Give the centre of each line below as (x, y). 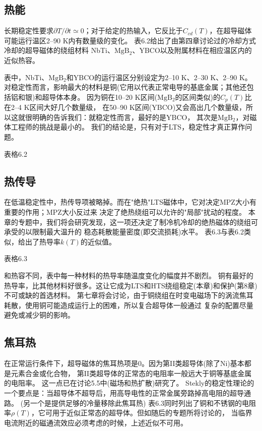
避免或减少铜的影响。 (39, 315)
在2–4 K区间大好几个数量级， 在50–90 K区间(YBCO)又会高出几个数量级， (125, 107)
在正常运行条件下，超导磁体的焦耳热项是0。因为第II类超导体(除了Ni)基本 (124, 363)
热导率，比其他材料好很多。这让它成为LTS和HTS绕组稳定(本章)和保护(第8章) (131, 285)
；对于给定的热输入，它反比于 (133, 30)
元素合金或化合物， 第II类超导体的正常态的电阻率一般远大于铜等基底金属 (131, 373)
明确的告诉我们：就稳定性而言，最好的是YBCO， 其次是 (125, 117)
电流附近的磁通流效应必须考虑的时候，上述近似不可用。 (96, 422)
